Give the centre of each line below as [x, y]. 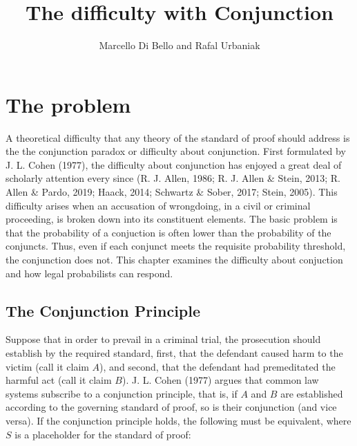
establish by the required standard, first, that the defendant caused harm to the [174, 352]
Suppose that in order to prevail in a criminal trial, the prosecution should [163, 339]
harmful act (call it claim [59, 380]
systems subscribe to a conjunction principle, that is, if [122, 393]
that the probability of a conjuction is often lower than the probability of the [168, 232]
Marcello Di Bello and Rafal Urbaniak [180, 45]
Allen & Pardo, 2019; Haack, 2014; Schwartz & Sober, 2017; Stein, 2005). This [172, 192]
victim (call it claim [47, 366]
